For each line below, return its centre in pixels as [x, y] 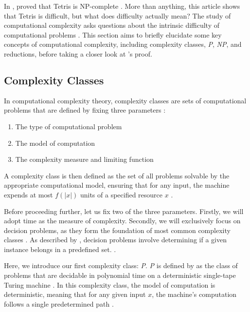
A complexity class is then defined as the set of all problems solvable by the [117, 175]
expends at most [28, 194]
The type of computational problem [69, 126]
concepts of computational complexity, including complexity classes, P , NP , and [123, 44]
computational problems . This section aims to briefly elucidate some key [113, 34]
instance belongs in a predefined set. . [60, 249]
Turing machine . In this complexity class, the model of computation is [110, 284]
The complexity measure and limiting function [84, 159]
